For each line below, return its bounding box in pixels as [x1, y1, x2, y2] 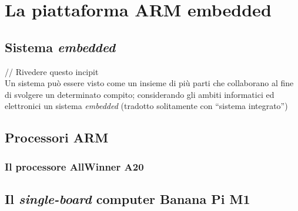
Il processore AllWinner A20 [5, 159, 144, 173]
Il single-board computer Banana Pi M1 [5, 189, 250, 207]
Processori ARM [5, 128, 109, 147]
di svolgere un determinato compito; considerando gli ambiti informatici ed [5, 88, 274, 100]
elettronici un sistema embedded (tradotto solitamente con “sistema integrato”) [5, 100, 288, 112]
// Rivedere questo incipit [5, 65, 99, 77]
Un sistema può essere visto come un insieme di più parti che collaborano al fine [5, 77, 294, 89]
